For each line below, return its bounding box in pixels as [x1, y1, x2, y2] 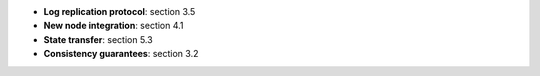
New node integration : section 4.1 [43, 20, 184, 32]
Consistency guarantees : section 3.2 [43, 48, 199, 60]
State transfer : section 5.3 [43, 33, 154, 45]
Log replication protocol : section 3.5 [43, 6, 196, 17]
